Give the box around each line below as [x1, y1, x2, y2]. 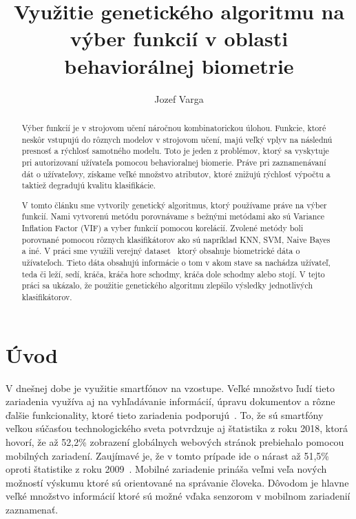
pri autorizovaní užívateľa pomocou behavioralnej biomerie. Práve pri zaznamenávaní [21, 156, 326, 168]
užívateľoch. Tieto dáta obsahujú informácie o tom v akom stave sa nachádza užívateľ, [21, 257, 331, 268]
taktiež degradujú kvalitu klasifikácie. [21, 179, 156, 191]
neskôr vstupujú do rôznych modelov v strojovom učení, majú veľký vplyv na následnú [21, 133, 333, 145]
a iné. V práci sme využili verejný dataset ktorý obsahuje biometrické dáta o [21, 245, 300, 257]
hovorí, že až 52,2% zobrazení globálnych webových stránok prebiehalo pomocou [6, 434, 344, 449]
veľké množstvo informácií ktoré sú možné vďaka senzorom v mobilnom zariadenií [6, 489, 350, 503]
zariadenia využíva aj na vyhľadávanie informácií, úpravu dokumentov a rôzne [6, 394, 335, 409]
